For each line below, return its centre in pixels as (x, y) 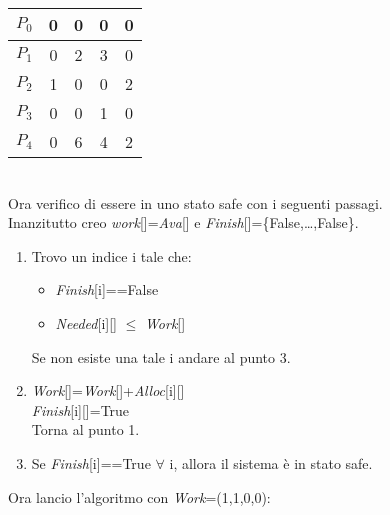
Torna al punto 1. (85, 429)
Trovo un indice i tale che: (111, 255)
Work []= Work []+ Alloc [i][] (108, 390)
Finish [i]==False (107, 289)
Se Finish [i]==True (91, 462)
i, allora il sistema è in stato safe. (271, 462)
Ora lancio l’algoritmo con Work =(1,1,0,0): (139, 496)
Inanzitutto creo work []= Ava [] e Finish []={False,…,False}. (183, 222)
